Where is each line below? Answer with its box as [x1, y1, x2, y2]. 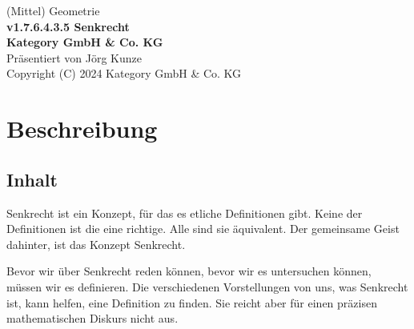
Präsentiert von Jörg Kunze [6, 49, 142, 66]
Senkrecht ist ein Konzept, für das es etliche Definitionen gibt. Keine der [6, 204, 363, 221]
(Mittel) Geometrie [6, 2, 100, 18]
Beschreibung [6, 112, 158, 145]
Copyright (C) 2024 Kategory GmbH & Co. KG [6, 65, 242, 82]
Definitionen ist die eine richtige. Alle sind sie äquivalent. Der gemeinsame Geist [6, 220, 400, 237]
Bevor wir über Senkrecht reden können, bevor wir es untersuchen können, [6, 263, 372, 279]
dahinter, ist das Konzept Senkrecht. [6, 235, 186, 252]
